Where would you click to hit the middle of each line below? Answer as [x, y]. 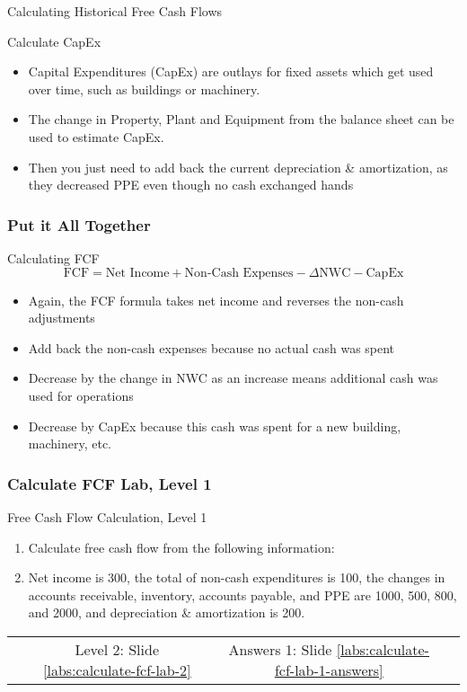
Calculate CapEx [54, 41]
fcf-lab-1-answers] [329, 670]
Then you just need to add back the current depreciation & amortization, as [238, 167]
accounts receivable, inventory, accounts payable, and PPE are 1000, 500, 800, [242, 594]
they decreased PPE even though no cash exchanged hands [191, 185]
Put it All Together [79, 224]
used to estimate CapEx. [96, 136]
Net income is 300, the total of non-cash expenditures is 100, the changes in [237, 577]
